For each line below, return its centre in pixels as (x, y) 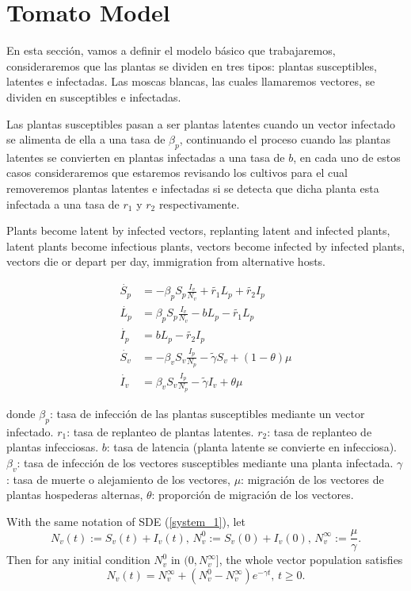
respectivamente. (199, 203)
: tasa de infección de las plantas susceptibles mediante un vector (207, 413)
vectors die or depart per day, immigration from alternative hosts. (166, 261)
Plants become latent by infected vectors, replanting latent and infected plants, (198, 230)
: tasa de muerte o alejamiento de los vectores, (118, 479)
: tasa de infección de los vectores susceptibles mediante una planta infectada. (205, 462)
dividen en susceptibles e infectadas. (94, 96)
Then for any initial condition (78, 560)
